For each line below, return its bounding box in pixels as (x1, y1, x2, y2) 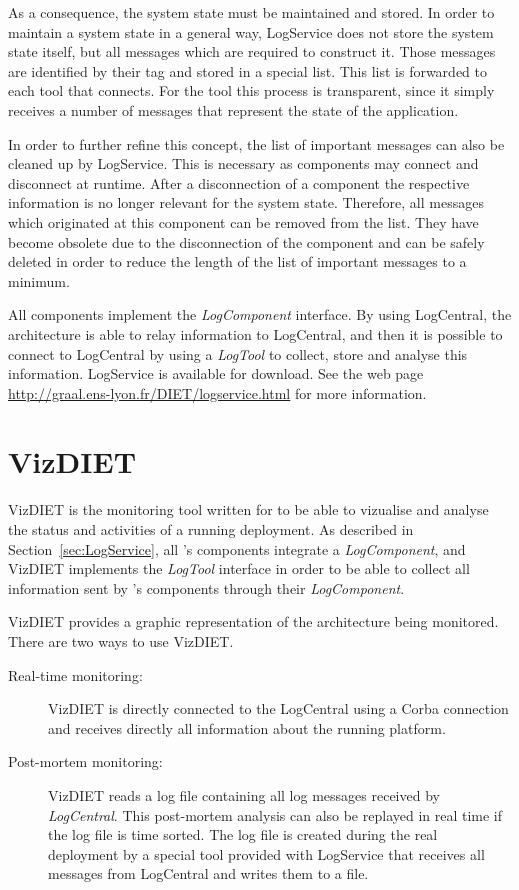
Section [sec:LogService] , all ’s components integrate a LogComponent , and (8, 538, 466, 559)
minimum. (8, 270, 70, 291)
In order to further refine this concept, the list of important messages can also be (8, 133, 505, 154)
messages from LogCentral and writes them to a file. (48, 863, 369, 884)
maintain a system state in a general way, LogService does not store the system (8, 21, 494, 42)
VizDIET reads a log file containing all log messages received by (48, 784, 440, 805)
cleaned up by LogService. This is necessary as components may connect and (8, 153, 479, 174)
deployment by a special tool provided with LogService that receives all (48, 843, 485, 864)
